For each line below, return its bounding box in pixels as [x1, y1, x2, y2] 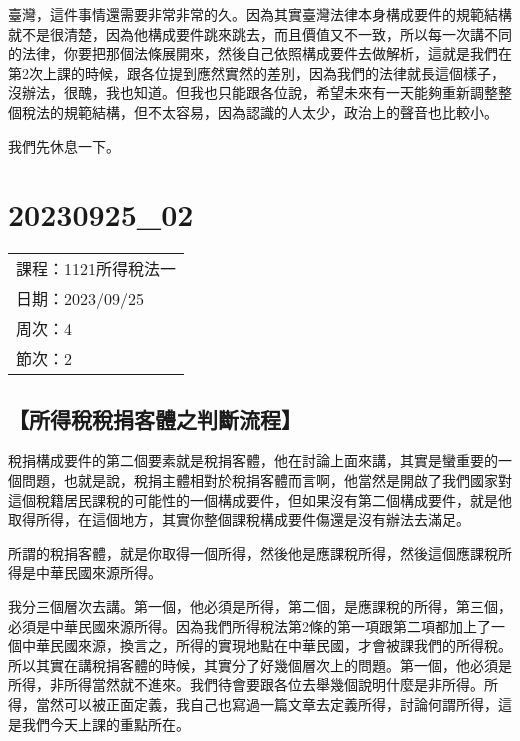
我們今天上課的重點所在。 [21, 713, 190, 734]
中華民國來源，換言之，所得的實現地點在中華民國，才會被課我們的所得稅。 [21, 635, 512, 656]
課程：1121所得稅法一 [16, 257, 177, 281]
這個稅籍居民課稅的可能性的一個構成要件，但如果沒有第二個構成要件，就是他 [8, 489, 512, 510]
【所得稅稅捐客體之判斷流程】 [8, 403, 302, 434]
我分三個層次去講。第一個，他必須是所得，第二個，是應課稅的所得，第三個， [8, 596, 512, 617]
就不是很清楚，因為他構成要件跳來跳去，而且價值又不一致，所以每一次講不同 [8, 23, 512, 44]
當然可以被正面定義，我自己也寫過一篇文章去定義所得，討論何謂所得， [35, 694, 498, 715]
